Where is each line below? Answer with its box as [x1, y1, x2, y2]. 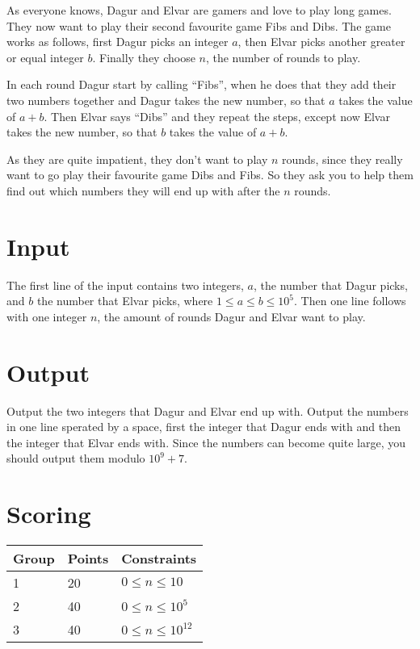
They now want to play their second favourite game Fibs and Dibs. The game [6, 17, 391, 34]
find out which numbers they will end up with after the [6, 182, 280, 199]
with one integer [6, 308, 87, 324]
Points [67, 549, 109, 568]
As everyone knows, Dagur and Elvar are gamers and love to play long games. [6, 2, 392, 18]
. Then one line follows [294, 292, 406, 309]
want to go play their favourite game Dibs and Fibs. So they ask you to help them [6, 166, 414, 183]
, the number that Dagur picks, [253, 276, 408, 293]
